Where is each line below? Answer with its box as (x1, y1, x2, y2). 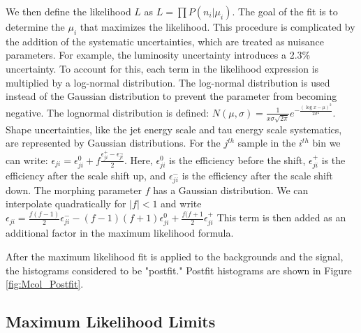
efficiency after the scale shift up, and (6, 168, 166, 183)
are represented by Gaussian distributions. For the (6, 135, 221, 150)
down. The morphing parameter (6, 182, 142, 197)
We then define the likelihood (6, 4, 131, 18)
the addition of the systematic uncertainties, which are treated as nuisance (6, 34, 324, 48)
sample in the (237, 135, 296, 150)
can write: (6, 152, 48, 167)
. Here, (124, 152, 153, 167)
